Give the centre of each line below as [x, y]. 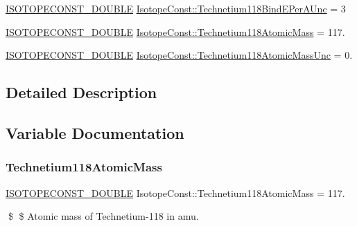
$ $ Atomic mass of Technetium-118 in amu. [103, 216]
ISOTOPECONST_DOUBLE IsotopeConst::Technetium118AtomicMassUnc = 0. [179, 55]
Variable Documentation [95, 132]
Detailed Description [81, 92]
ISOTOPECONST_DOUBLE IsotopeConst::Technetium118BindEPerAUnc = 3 [176, 8]
